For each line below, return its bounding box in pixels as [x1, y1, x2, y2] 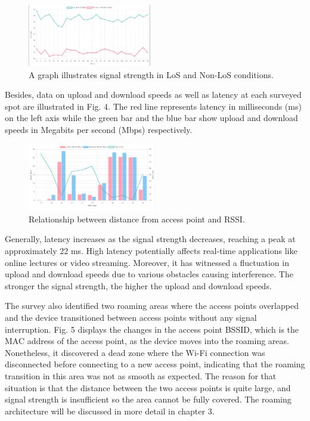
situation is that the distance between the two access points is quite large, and [5, 381, 291, 394]
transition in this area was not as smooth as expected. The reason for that [5, 369, 277, 382]
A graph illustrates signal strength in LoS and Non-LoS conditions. [29, 68, 274, 81]
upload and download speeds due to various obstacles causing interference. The [5, 268, 293, 280]
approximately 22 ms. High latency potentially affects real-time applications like [5, 244, 297, 256]
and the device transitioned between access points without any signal [5, 311, 257, 323]
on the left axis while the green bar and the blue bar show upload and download [5, 112, 298, 124]
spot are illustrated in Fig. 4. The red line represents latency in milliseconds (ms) [5, 100, 302, 112]
